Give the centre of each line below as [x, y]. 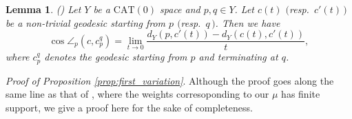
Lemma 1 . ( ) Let [43, 9]
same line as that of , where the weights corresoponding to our [137, 94]
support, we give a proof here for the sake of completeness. [129, 107]
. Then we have [248, 22]
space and [180, 9]
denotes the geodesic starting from [116, 57]
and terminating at [238, 57]
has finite [301, 94]
